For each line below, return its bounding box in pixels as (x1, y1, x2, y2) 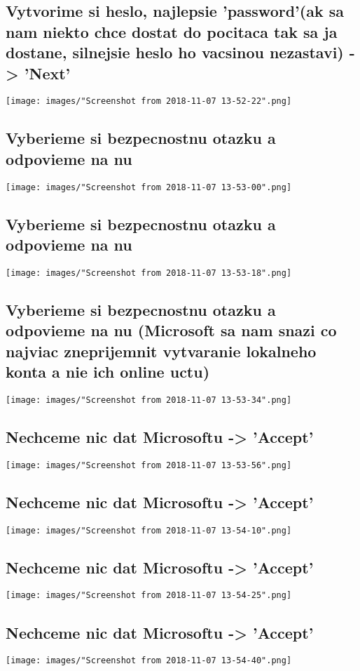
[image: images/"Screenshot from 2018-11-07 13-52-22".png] (6, 96, 292, 107)
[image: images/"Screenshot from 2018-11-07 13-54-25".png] (6, 590, 292, 601)
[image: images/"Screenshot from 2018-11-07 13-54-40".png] (6, 656, 292, 666)
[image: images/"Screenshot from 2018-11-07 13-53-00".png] (6, 182, 292, 192)
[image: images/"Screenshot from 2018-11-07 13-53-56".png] (6, 460, 292, 470)
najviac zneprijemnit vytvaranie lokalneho (6, 340, 317, 361)
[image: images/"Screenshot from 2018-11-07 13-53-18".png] (6, 267, 292, 278)
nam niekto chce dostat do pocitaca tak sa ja (6, 20, 338, 42)
